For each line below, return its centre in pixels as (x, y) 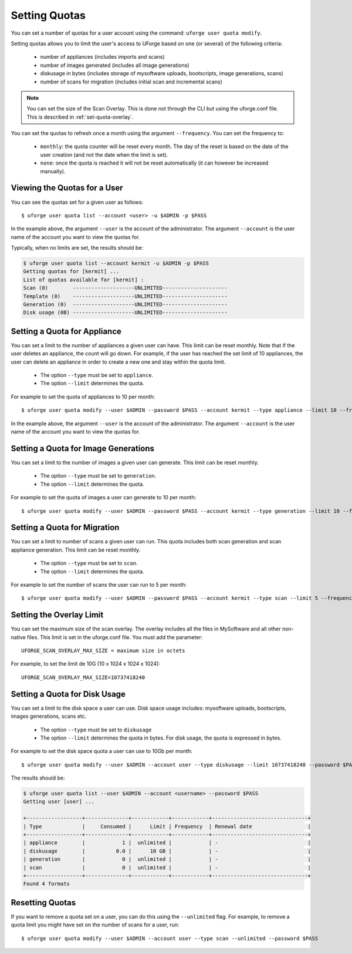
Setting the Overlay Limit (57, 615)
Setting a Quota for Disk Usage (68, 694)
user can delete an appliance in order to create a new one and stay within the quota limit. (118, 362)
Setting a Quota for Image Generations (83, 449)
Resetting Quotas (43, 903)
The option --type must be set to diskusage (96, 730)
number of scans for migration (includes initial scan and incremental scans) (131, 82)
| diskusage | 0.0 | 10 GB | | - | (167, 851)
